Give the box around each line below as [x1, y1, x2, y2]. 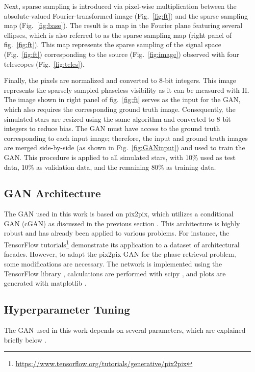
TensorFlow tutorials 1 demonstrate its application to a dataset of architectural [4, 238, 240, 249]
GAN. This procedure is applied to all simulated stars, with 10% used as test [4, 152, 236, 162]
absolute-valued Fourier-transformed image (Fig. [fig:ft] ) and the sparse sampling [4, 10, 248, 21]
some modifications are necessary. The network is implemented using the [4, 258, 222, 268]
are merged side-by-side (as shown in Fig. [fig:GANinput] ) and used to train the [4, 142, 245, 153]
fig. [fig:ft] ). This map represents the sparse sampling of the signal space [4, 39, 221, 50]
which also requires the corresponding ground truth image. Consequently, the [4, 104, 236, 114]
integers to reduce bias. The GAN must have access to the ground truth [4, 123, 220, 133]
